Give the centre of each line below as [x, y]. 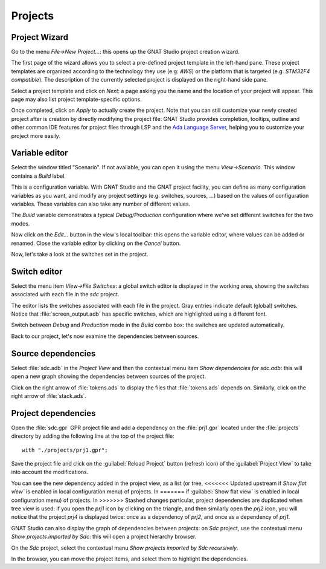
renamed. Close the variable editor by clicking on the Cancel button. [96, 243]
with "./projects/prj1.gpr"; [65, 450]
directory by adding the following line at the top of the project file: [93, 436]
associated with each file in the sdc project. [66, 294]
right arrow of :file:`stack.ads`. [49, 395]
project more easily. [36, 135]
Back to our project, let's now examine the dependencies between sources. [105, 336]
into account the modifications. [50, 472]
